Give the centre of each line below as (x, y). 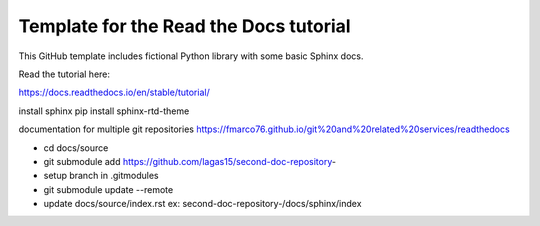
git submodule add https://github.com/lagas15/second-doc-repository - (190, 161)
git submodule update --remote (108, 189)
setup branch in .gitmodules (101, 176)
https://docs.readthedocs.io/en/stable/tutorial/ (114, 92)
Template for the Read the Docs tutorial (184, 26)
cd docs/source (76, 147)
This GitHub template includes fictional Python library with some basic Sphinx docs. (191, 56)
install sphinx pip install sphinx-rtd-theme (104, 111)
